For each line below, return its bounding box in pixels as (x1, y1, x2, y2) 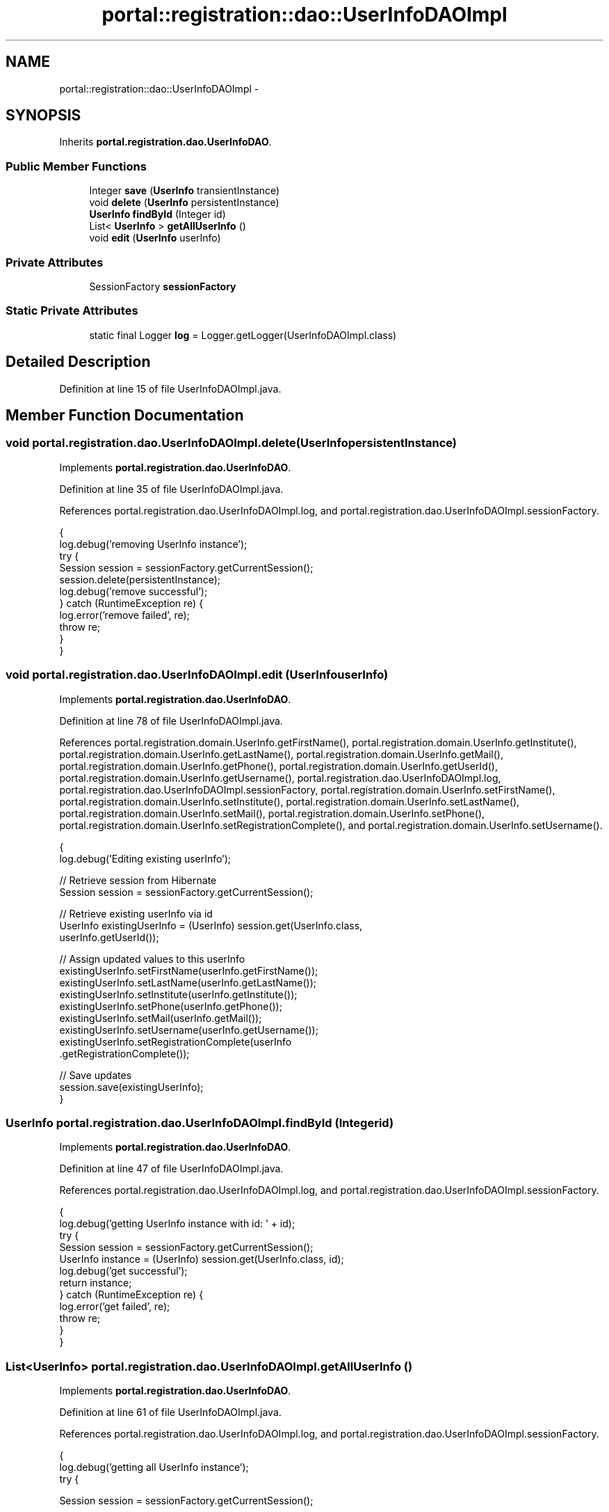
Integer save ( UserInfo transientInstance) (89, 184, 280, 197)
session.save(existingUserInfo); (59, 1080, 204, 1093)
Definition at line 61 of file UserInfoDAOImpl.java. (59, 1406, 282, 1418)
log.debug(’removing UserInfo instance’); (59, 537, 247, 550)
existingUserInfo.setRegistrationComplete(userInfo (59, 1035, 292, 1048)
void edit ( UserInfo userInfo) (89, 232, 221, 244)
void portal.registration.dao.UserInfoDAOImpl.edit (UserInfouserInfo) (6, 668, 389, 682)
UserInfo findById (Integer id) (89, 208, 226, 221)
